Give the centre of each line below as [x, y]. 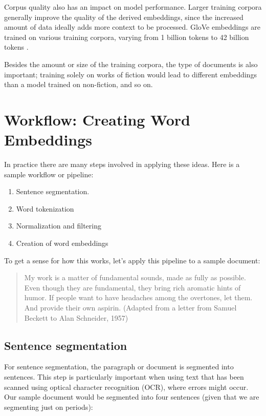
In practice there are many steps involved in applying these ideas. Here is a [122, 164]
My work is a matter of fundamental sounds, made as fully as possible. [135, 277]
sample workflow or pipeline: [49, 174]
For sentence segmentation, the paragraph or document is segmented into [119, 367]
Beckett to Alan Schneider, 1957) [76, 317]
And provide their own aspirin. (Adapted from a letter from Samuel [130, 307]
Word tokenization [45, 208]
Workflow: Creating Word [97, 119]
